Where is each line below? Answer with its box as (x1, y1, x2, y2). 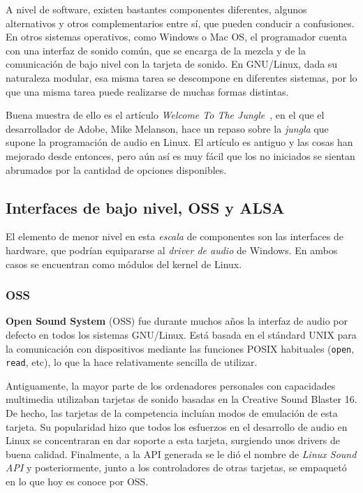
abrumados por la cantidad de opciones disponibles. (6, 162, 227, 177)
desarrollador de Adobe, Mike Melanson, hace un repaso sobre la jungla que (6, 121, 329, 135)
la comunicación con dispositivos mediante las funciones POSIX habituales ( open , (6, 341, 355, 355)
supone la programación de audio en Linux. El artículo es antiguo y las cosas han (6, 135, 353, 149)
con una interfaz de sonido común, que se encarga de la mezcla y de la (6, 43, 306, 57)
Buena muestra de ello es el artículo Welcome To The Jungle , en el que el (6, 108, 325, 122)
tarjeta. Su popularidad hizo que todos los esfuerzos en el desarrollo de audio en (6, 419, 348, 434)
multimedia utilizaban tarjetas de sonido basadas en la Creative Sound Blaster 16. (6, 392, 357, 406)
